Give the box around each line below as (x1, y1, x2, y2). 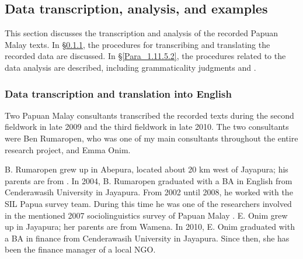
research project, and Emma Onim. (5, 143, 131, 156)
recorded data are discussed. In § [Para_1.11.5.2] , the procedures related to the (5, 50, 286, 62)
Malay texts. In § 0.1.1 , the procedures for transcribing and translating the (5, 38, 270, 50)
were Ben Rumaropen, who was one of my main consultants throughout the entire (5, 132, 298, 144)
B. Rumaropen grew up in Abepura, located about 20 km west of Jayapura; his (5, 163, 288, 175)
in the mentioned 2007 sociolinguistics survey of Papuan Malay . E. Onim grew (5, 209, 288, 221)
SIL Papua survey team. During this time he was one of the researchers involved (5, 197, 292, 209)
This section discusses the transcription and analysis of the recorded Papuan (5, 27, 278, 39)
